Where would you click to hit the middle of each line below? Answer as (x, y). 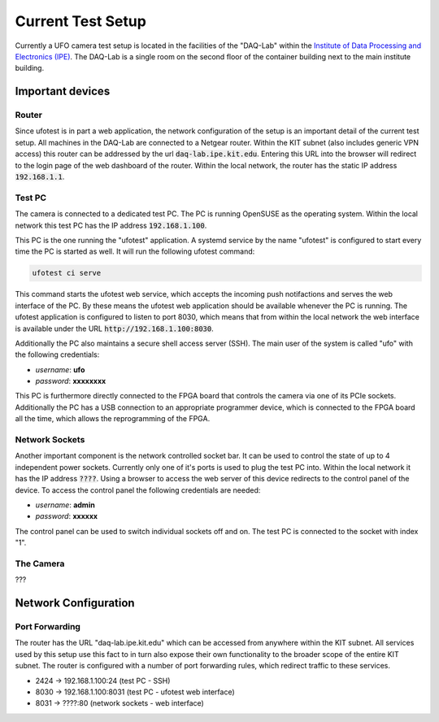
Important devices (63, 91)
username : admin (65, 505)
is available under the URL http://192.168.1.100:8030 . (115, 328)
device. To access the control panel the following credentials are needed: (138, 490)
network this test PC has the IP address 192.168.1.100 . (111, 225)
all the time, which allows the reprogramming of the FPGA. (113, 419)
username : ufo (60, 369)
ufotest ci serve (67, 273)
